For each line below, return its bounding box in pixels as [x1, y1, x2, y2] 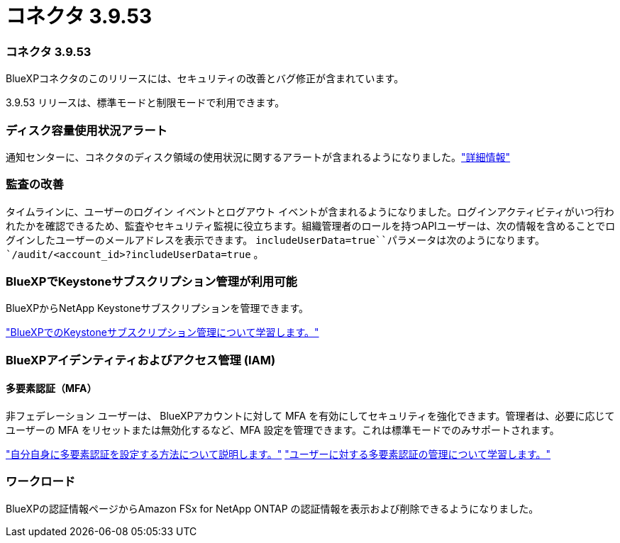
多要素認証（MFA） [6, 382, 97, 395]
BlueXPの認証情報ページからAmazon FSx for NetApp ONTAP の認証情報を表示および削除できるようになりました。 [6, 502, 539, 515]
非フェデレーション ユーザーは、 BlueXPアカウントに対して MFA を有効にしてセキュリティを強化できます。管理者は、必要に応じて [6, 409, 615, 422]
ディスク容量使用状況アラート [6, 123, 167, 138]
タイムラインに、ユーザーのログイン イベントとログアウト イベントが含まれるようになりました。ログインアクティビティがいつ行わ [6, 205, 614, 218]
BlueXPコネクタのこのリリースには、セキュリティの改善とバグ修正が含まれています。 [6, 72, 404, 85]
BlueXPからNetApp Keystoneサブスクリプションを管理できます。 [6, 302, 309, 315]
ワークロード [6, 474, 76, 489]
